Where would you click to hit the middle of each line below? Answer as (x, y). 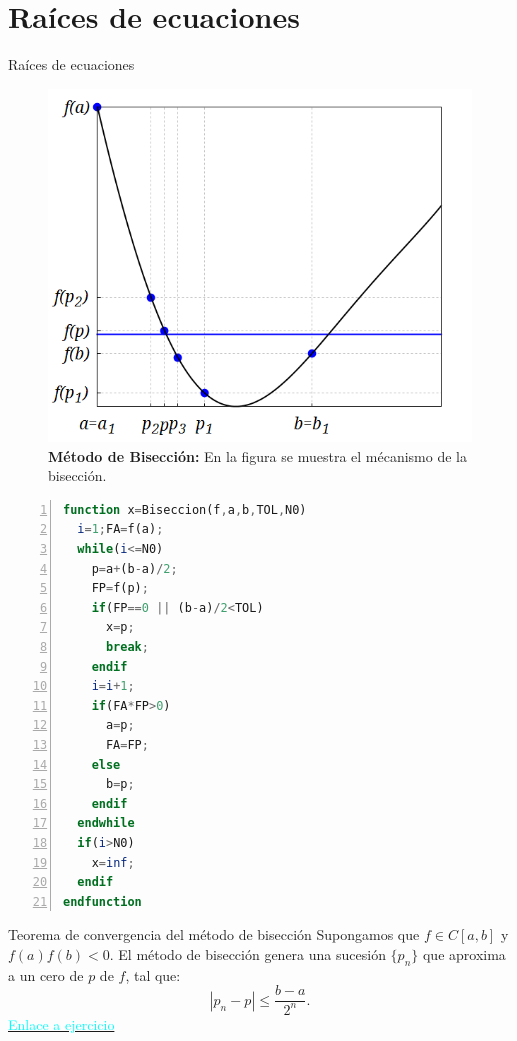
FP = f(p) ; (120, 588)
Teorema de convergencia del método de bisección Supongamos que (214, 934)
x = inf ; (113, 862)
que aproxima (464, 953)
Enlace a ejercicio (61, 1023)
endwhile (106, 823)
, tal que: (153, 974)
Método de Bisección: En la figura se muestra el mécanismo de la (257, 455)
